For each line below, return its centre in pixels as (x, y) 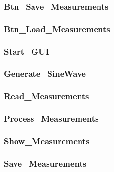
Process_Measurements (51, 118)
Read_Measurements (47, 96)
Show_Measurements (47, 140)
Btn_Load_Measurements (57, 29)
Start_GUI (26, 51)
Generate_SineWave (45, 74)
